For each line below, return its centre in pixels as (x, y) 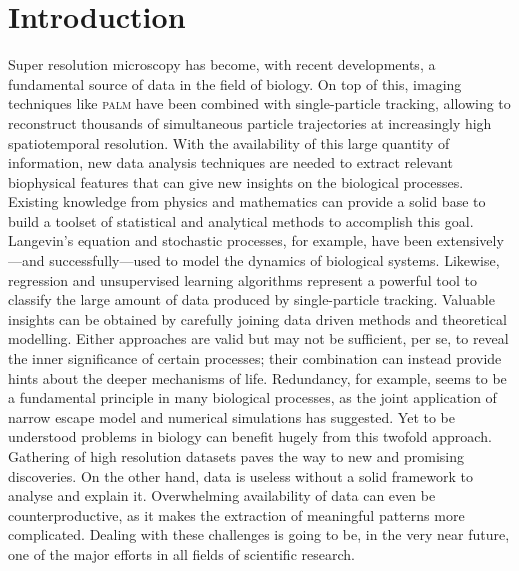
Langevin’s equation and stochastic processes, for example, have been (220, 240)
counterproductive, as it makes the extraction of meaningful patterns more (236, 514)
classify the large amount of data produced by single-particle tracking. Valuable (251, 299)
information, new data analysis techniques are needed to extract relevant (230, 162)
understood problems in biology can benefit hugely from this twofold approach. (250, 436)
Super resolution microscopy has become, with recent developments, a (222, 64)
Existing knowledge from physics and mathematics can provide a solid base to (247, 201)
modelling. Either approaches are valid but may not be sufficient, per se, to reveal (258, 338)
